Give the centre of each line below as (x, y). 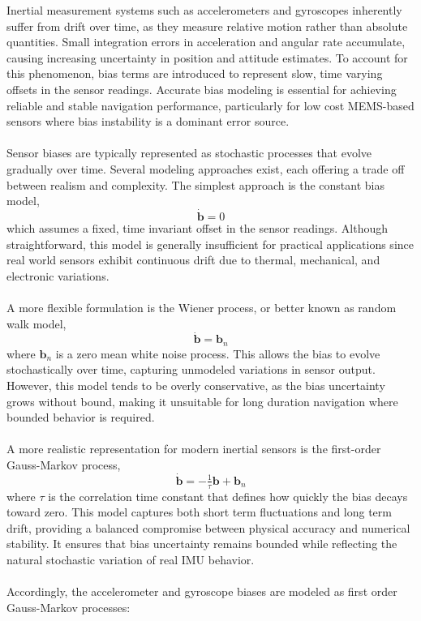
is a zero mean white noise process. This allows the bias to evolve (218, 353)
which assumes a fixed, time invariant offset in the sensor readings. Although (198, 227)
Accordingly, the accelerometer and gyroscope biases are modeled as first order (202, 591)
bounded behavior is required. (81, 417)
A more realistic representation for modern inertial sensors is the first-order (194, 449)
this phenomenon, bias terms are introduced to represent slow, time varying (195, 73)
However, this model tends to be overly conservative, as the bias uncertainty (196, 385)
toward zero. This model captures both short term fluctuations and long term (199, 512)
